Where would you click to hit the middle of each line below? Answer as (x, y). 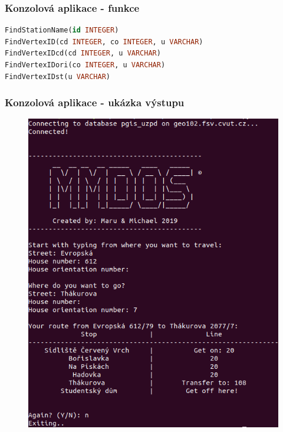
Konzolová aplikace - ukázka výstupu (95, 102)
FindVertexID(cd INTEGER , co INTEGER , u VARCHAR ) (104, 42)
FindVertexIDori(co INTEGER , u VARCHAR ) (85, 65)
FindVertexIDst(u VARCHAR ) (57, 76)
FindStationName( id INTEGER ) (62, 30)
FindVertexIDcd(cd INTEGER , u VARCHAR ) (83, 53)
